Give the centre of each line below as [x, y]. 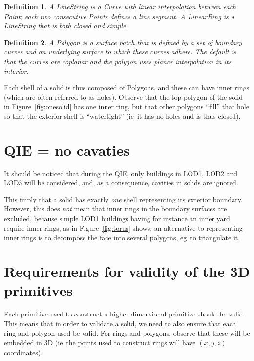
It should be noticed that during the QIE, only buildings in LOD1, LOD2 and [121, 173]
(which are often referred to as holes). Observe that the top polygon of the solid [123, 97]
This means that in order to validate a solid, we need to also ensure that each [120, 323]
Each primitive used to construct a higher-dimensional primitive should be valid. [125, 314]
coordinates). [23, 352]
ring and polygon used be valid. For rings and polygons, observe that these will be [127, 333]
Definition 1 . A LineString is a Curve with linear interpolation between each [120, 6]
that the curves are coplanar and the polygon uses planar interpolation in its [118, 61]
